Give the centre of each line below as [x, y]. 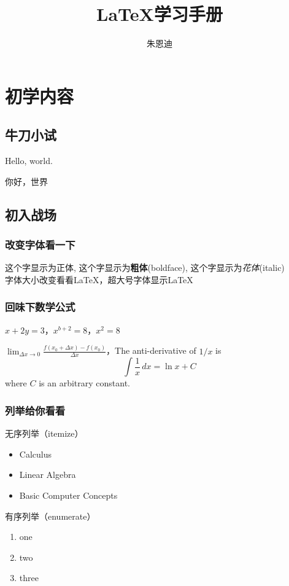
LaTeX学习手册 [160, 14]
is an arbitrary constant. [85, 383]
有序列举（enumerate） [50, 516]
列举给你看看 [35, 410]
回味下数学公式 [40, 307]
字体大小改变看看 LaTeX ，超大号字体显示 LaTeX [99, 279]
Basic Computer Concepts [68, 495]
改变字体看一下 [40, 244]
